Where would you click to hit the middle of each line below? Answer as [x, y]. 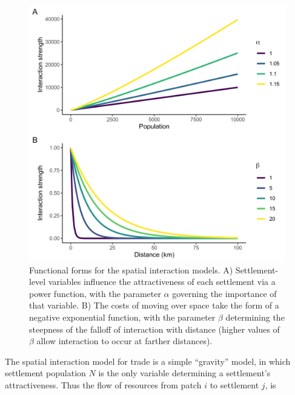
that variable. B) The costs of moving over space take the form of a [154, 305]
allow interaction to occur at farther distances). [124, 341]
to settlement [234, 384]
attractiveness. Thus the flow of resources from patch [103, 384]
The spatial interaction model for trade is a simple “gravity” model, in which [148, 361]
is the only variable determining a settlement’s [184, 373]
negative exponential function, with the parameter [122, 317]
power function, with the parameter [95, 293]
